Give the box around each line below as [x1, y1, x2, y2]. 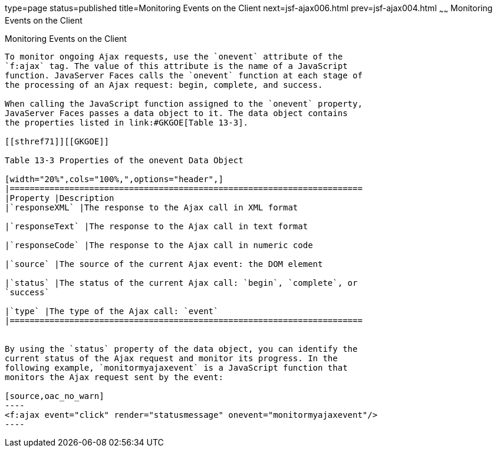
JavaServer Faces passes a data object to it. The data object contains [5, 108, 348, 118]
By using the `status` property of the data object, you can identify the [5, 344, 358, 354]
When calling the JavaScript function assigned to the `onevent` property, [5, 98, 363, 108]
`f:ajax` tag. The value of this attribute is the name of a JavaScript [5, 61, 348, 71]
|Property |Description [5, 193, 114, 203]
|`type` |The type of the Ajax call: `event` [5, 306, 219, 316]
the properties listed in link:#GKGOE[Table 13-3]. [5, 117, 249, 127]
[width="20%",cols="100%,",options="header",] [5, 174, 223, 184]
